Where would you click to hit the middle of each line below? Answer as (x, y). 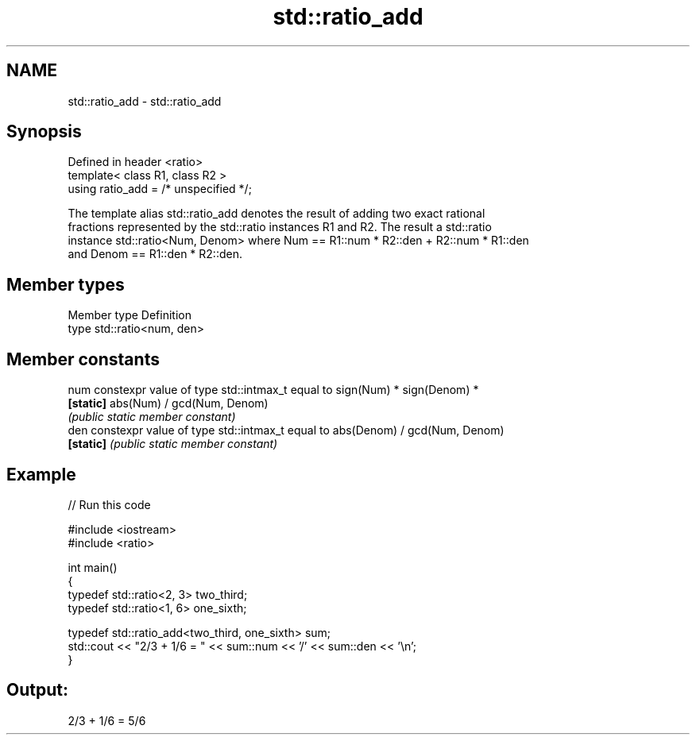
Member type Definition (130, 315)
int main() (93, 567)
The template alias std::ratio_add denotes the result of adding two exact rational (276, 214)
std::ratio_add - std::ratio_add (145, 101)
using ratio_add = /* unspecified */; (160, 189)
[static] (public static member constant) (173, 444)
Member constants (83, 359)
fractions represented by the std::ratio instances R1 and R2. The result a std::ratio (280, 227)
